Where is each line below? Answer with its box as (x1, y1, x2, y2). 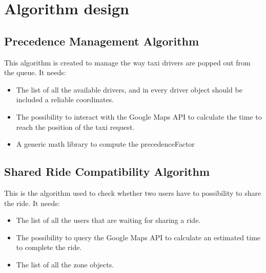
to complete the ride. (16, 242, 82, 253)
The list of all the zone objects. (16, 259, 114, 269)
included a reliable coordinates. (16, 94, 114, 105)
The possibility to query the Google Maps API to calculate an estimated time (16, 232, 261, 242)
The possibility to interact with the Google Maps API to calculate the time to (16, 111, 262, 122)
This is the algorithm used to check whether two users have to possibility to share (4, 187, 261, 198)
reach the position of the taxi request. (16, 121, 135, 132)
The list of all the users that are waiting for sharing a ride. (16, 215, 201, 225)
